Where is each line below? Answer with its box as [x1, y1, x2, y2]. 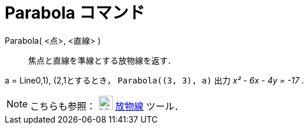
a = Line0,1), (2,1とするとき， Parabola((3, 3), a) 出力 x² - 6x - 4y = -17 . [5, 75, 304, 85]
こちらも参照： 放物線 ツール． [30, 100, 184, 112]
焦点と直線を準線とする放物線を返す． [28, 55, 176, 65]
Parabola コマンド [5, 3, 145, 23]
